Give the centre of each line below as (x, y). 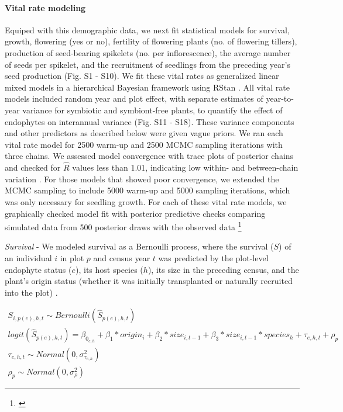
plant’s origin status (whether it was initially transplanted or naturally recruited (149, 281)
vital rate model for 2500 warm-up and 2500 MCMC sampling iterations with (144, 144)
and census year (122, 257)
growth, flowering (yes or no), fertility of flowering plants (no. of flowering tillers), (151, 41)
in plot (72, 257)
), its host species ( (109, 269)
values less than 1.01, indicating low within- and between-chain (185, 167)
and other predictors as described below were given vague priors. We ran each (144, 133)
